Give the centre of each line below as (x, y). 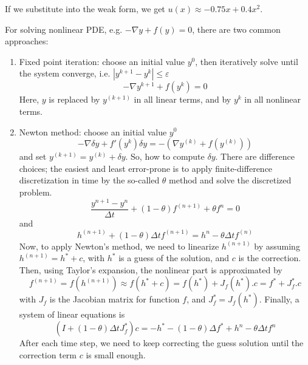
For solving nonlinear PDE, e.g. (64, 29)
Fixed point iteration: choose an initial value (102, 61)
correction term (48, 354)
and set (33, 156)
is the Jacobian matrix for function (115, 299)
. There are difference (255, 156)
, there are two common (236, 29)
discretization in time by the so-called (89, 180)
